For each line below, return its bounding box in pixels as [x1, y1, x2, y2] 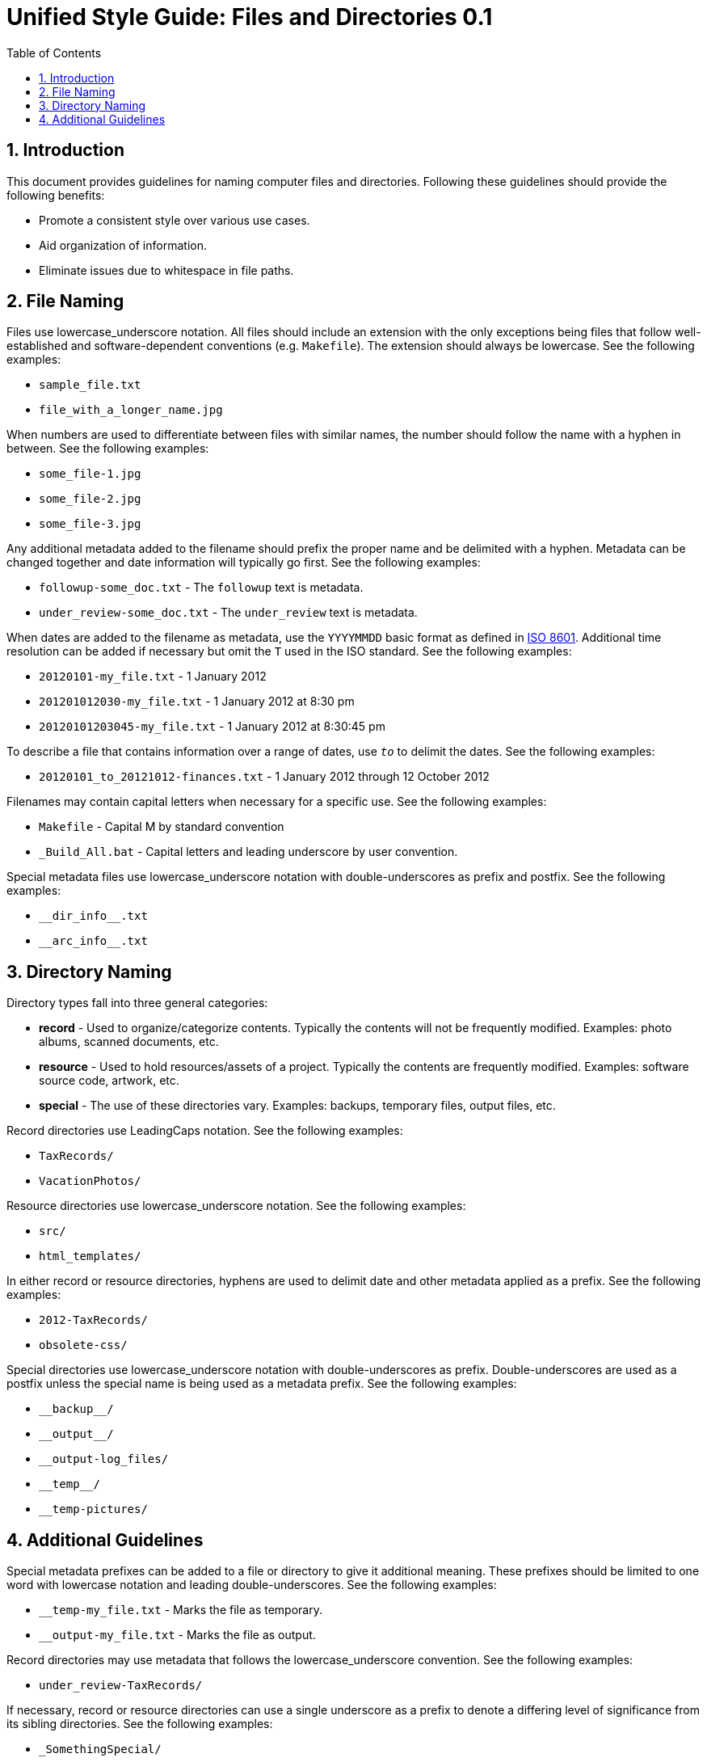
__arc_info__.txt [39, 934, 148, 948]
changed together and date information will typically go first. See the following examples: [6, 555, 481, 570]
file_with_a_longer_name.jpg [39, 403, 223, 417]
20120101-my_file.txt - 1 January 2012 [39, 669, 267, 684]
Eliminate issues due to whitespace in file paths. [39, 263, 294, 277]
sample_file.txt [39, 378, 141, 392]
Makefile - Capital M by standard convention [39, 820, 284, 834]
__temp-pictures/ [39, 1503, 148, 1516]
